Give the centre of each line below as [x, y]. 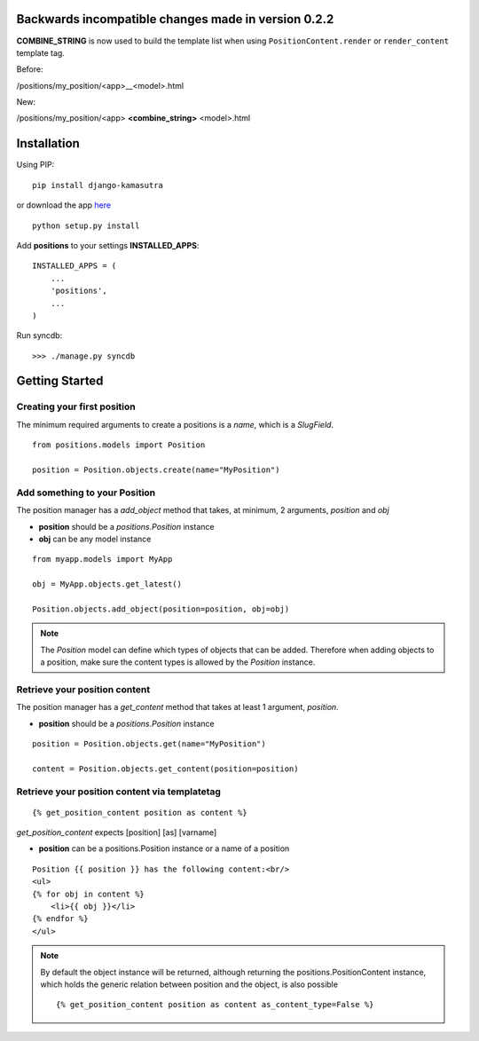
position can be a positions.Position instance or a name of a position [164, 848]
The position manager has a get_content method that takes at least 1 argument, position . [177, 707]
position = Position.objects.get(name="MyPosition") [149, 744]
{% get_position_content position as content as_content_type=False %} [215, 1005]
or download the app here [63, 205]
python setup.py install [86, 225]
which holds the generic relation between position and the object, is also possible [189, 984]
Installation [48, 143]
